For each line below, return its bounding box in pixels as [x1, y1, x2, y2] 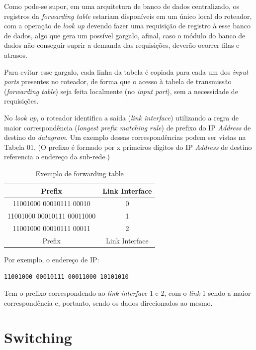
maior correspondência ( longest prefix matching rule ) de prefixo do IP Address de [4, 122, 251, 132]
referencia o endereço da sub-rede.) [4, 151, 110, 162]
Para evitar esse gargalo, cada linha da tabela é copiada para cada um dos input [4, 66, 249, 77]
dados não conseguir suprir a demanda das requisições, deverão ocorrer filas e [4, 40, 240, 50]
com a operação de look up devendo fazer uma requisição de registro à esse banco [4, 20, 251, 31]
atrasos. [4, 49, 27, 60]
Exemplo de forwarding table [35, 168, 124, 178]
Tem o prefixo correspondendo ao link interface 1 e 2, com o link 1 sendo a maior [4, 288, 251, 298]
